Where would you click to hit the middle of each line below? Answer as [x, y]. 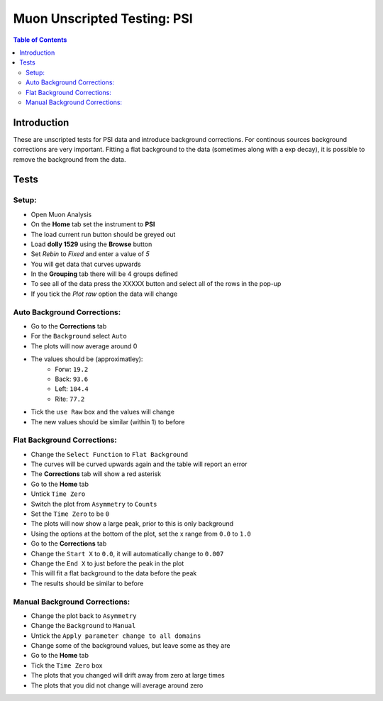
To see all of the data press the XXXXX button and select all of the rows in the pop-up [156, 284]
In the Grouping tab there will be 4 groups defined [105, 274]
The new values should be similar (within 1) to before [108, 421]
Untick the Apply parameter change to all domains [116, 636]
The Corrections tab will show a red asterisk [96, 474]
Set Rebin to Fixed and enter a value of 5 [90, 254]
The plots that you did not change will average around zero [117, 685]
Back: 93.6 [72, 379]
